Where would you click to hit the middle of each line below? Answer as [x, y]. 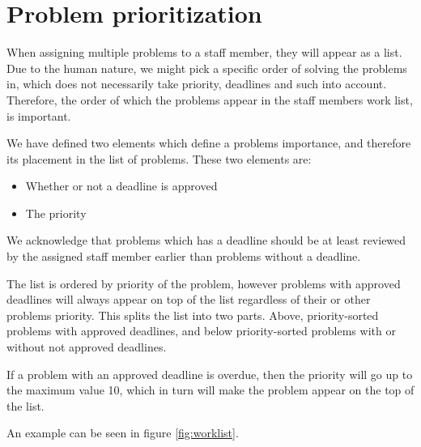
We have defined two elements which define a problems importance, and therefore [209, 143]
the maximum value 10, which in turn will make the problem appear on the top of [210, 390]
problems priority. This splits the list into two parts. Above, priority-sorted [193, 315]
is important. [39, 115]
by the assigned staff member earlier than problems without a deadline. [184, 256]
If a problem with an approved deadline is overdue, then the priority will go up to [210, 374]
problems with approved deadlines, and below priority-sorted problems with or [201, 331]
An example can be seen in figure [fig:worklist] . [123, 433]
